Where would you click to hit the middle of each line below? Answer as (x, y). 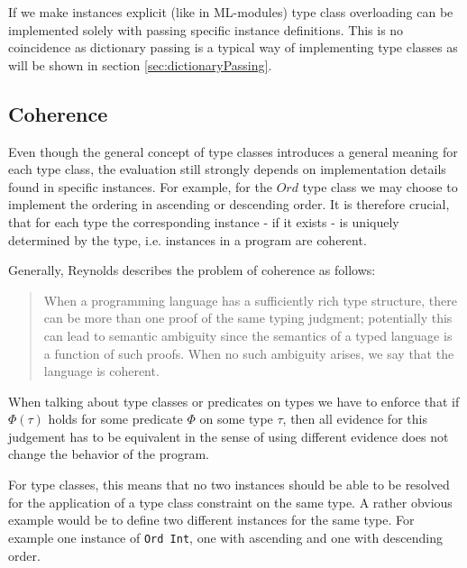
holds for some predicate (115, 419)
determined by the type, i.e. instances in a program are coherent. (188, 239)
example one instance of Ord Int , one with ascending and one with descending (226, 537)
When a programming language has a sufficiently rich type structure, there (250, 300)
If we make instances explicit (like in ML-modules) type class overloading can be (231, 12)
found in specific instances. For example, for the (140, 186)
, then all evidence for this (355, 419)
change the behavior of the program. (109, 454)
